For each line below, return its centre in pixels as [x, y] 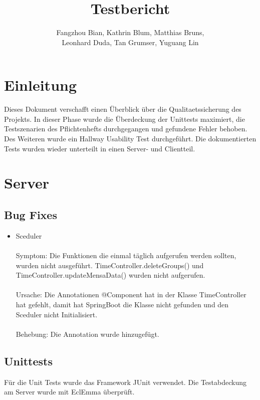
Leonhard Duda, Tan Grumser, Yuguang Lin [130, 42]
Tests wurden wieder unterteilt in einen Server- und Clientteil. [100, 148]
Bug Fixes [31, 214]
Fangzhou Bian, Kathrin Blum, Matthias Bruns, [130, 32]
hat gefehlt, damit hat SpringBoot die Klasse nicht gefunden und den [122, 304]
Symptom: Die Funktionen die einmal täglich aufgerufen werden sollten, [126, 255]
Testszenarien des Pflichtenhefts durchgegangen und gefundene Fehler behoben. [126, 129]
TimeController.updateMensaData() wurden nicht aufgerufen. [110, 275]
